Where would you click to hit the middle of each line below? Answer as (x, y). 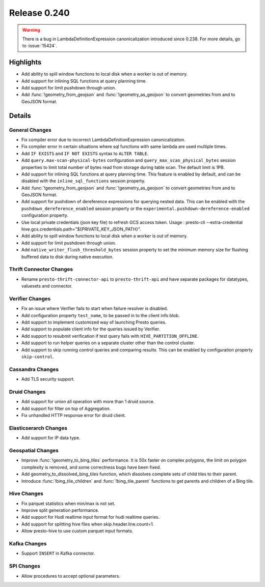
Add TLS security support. (48, 379)
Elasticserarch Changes (38, 428)
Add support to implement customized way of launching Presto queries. (94, 323)
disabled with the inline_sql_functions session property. (83, 181)
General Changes (30, 130)
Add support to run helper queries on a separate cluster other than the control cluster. (108, 343)
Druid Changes (27, 392)
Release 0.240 (39, 13)
